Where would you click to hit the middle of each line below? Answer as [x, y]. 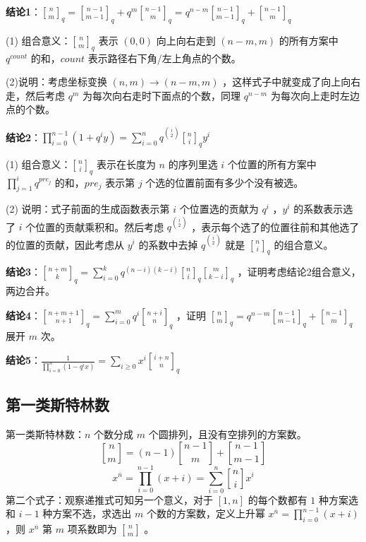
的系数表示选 [323, 209]
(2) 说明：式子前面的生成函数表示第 [88, 209]
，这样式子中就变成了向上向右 [292, 82]
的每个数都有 [277, 499]
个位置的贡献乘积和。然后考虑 [95, 226]
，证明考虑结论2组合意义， [299, 272]
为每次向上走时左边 [315, 95]
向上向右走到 [186, 40]
